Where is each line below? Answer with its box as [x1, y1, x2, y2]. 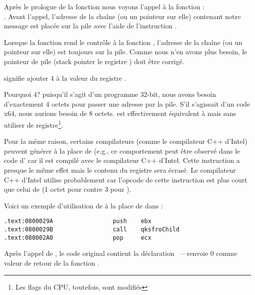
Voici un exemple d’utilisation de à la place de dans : [4, 200, 163, 210]
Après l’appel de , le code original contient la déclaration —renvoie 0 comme [4, 248, 237, 258]
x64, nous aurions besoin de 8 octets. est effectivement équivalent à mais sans [4, 108, 236, 118]
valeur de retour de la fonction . [4, 257, 100, 268]
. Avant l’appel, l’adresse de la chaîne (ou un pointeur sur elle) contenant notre [4, 11, 241, 21]
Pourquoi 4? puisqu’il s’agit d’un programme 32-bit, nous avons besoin [4, 89, 216, 99]
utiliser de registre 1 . [4, 118, 63, 130]
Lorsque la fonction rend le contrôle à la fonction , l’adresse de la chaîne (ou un [4, 37, 243, 47]
